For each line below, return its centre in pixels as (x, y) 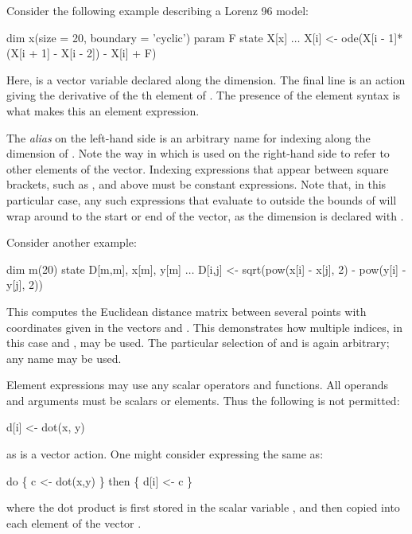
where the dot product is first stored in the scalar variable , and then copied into (203, 507)
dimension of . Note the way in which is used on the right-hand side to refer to (198, 153)
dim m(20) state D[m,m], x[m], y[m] (94, 269)
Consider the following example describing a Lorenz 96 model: (158, 10)
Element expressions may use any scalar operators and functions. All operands (198, 385)
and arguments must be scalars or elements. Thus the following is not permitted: (203, 400)
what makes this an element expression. (103, 110)
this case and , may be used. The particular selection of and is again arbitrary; (198, 343)
